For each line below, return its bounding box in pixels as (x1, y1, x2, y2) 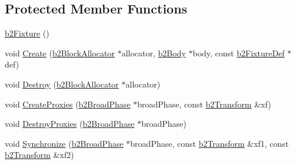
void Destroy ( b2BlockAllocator (5, 78, 119, 90)
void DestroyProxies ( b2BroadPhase (5, 117, 135, 130)
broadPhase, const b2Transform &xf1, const (130, 137, 289, 149)
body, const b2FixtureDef (192, 46, 285, 59)
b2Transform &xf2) (5, 149, 74, 161)
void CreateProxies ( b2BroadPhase (5, 97, 131, 110)
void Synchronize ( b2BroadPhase (5, 137, 124, 149)
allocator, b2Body (121, 46, 186, 59)
